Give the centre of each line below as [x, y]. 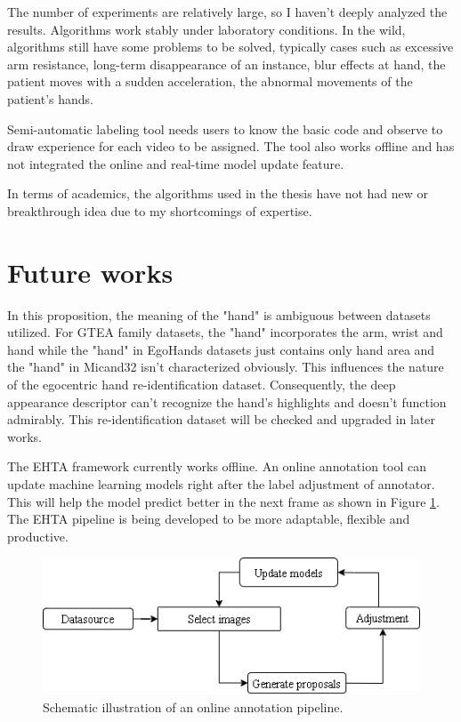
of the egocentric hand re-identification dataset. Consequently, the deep [202, 385]
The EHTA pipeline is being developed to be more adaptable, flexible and [209, 519]
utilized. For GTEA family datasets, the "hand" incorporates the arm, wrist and [225, 332]
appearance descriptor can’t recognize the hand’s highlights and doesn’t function [227, 401]
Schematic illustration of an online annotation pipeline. [193, 706]
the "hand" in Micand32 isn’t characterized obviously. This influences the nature [226, 367]
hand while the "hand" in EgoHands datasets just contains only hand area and [221, 349]
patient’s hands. [51, 98]
